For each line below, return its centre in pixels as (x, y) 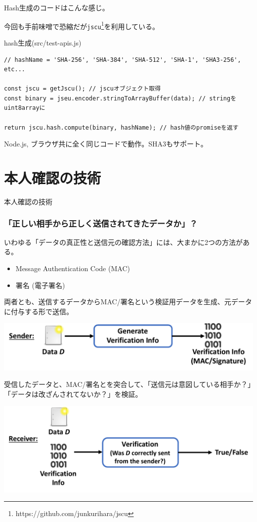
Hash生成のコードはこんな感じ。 (57, 7)
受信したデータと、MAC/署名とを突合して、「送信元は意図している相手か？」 (128, 384)
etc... (15, 70)
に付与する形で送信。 (39, 311)
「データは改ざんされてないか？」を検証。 (73, 394)
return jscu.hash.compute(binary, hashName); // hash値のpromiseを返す (121, 127)
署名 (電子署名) (40, 285)
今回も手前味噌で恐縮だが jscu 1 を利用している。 (82, 25)
